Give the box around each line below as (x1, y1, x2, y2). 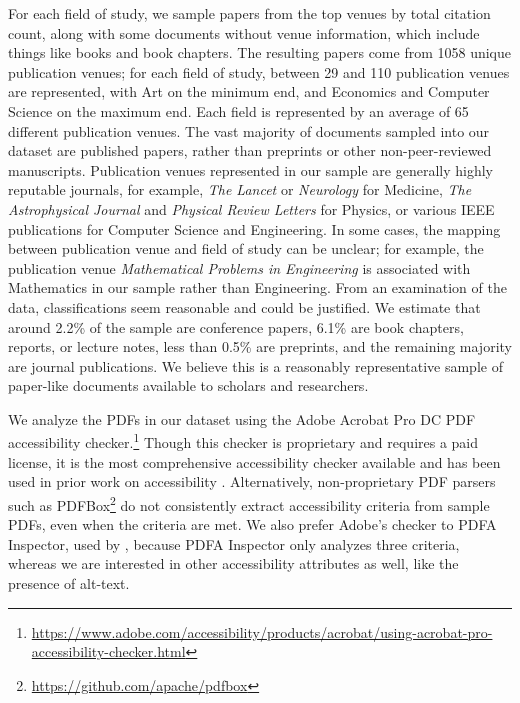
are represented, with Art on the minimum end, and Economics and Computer (8, 81, 490, 102)
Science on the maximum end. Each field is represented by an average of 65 (8, 100, 469, 121)
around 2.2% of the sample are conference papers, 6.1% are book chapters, (8, 316, 464, 337)
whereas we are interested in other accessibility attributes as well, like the (8, 553, 459, 574)
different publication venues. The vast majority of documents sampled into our (8, 120, 490, 141)
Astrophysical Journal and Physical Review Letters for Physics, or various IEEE (8, 198, 495, 219)
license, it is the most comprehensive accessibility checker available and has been (8, 451, 501, 472)
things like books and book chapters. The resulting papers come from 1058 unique (8, 42, 512, 63)
